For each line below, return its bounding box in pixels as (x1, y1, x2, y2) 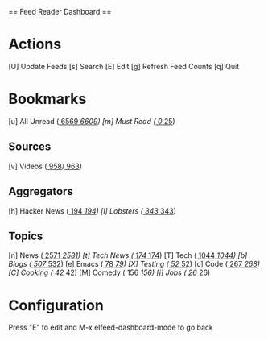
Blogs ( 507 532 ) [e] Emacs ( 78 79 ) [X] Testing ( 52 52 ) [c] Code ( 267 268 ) (8, 259, 260, 269)
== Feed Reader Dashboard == (8, 7, 112, 16)
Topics (8, 229, 43, 243)
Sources (8, 140, 52, 154)
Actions (8, 35, 62, 53)
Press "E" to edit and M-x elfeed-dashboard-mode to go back (8, 322, 213, 333)
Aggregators (8, 185, 74, 198)
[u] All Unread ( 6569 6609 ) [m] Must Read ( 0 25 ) (8, 116, 175, 126)
